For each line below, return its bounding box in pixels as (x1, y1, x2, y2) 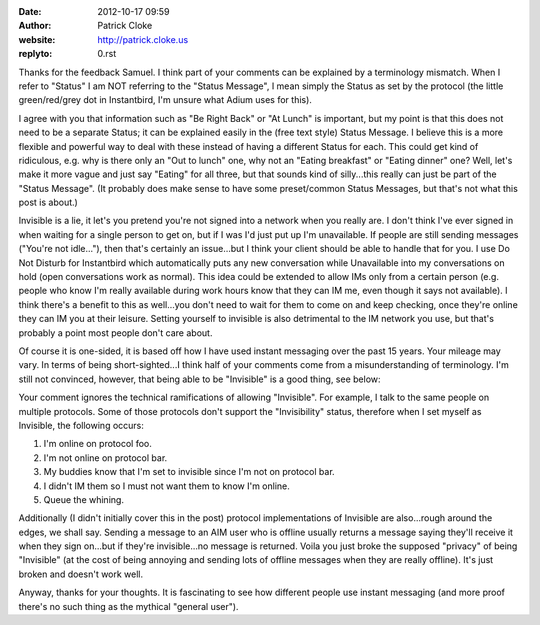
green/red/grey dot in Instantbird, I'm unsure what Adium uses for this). (18, 94, 312, 106)
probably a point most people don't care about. (18, 326, 213, 339)
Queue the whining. (43, 493, 125, 505)
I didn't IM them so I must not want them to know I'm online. (43, 480, 290, 492)
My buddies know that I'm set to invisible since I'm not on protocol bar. (43, 466, 335, 478)
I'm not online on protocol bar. (43, 451, 168, 464)
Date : (18, 6, 42, 17)
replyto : (18, 48, 53, 60)
